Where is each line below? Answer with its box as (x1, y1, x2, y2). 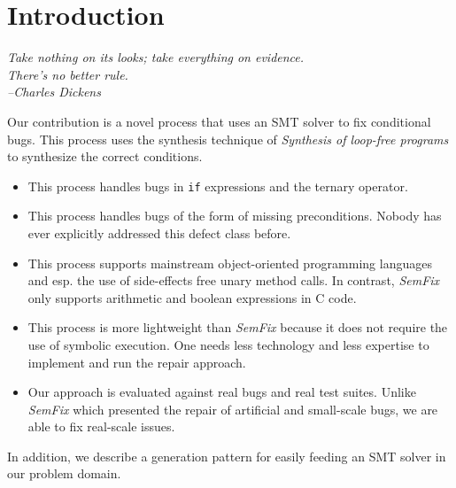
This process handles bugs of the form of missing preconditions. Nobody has (27, 206, 442, 225)
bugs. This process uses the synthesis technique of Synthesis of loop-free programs (7, 129, 449, 148)
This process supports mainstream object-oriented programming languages (27, 253, 432, 272)
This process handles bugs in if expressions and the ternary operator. (27, 176, 408, 195)
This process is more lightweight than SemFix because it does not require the (27, 318, 448, 337)
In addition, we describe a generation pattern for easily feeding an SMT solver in (7, 446, 446, 465)
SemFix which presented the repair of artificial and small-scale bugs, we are (27, 399, 438, 418)
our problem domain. (7, 464, 121, 483)
